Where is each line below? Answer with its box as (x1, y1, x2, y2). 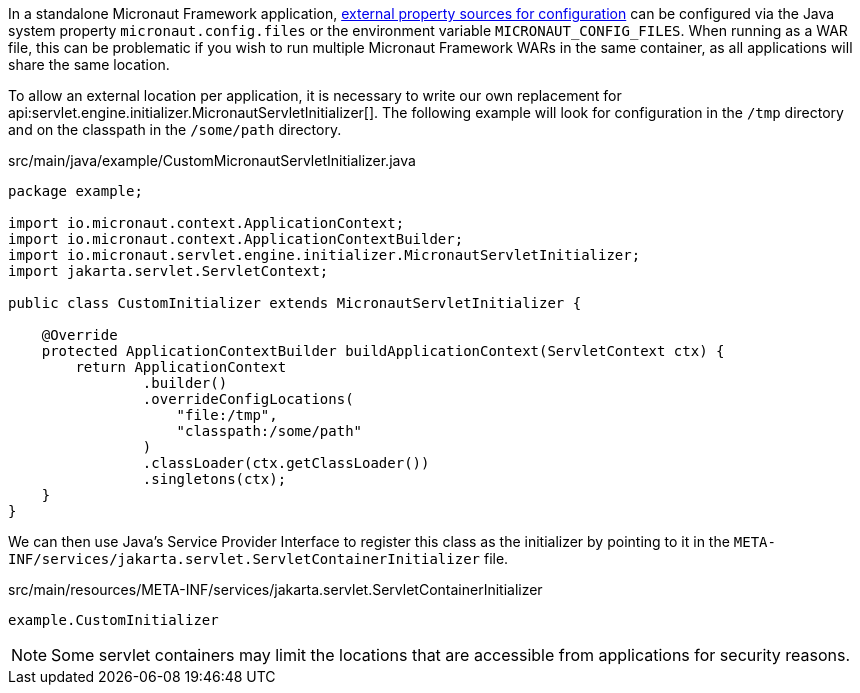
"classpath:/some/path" (176, 423, 363, 439)
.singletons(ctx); (142, 471, 287, 487)
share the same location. (8, 56, 170, 73)
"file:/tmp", (176, 407, 278, 423)
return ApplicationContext (75, 359, 287, 375)
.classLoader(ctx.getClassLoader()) (142, 455, 430, 471)
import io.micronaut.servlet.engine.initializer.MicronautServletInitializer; (8, 247, 641, 263)
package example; (8, 183, 143, 199)
